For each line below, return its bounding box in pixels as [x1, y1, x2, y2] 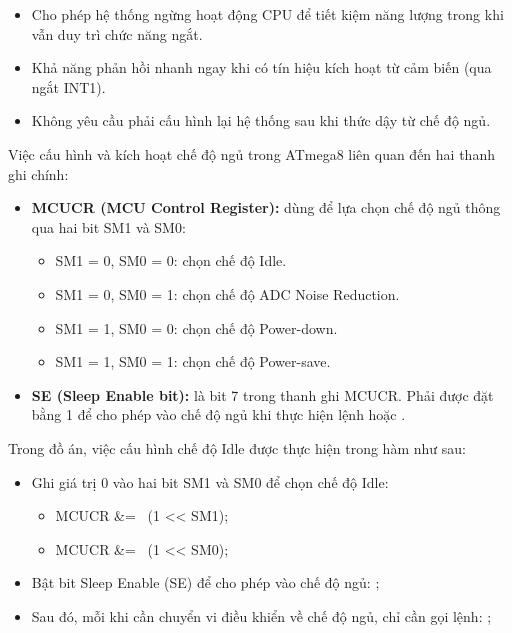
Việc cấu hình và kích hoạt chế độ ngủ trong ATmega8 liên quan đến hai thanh [8, 143, 495, 164]
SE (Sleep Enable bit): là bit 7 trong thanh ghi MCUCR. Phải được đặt [31, 384, 494, 405]
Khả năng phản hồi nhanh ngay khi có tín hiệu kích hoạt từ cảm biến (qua [31, 57, 492, 78]
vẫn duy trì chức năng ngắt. [31, 23, 203, 44]
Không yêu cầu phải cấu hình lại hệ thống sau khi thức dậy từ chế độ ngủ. [31, 110, 491, 131]
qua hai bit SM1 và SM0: [31, 216, 186, 237]
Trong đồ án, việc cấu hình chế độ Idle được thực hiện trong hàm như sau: [8, 437, 466, 458]
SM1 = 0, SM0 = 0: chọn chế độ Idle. [55, 250, 287, 271]
